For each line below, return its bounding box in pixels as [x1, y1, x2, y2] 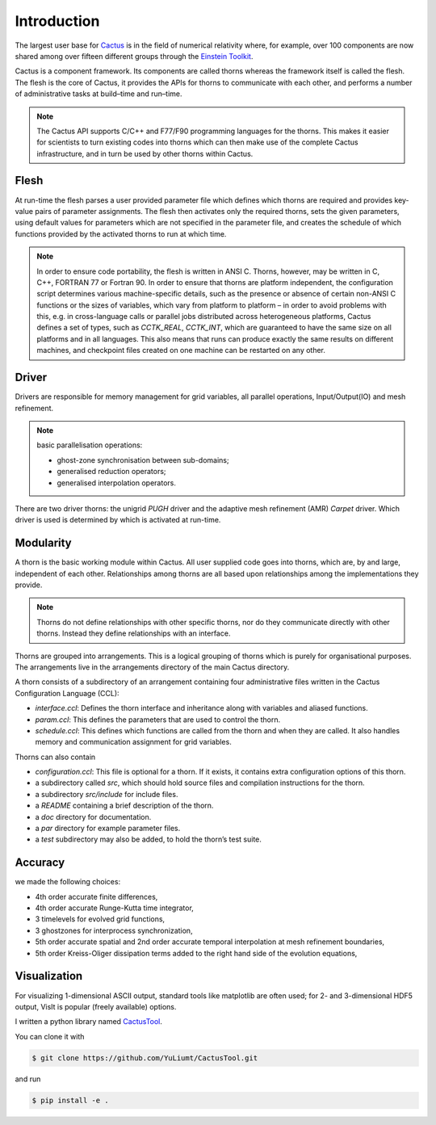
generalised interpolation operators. [57, 477, 177, 488]
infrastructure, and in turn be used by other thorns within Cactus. [36, 149, 254, 158]
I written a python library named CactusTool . [15, 1017, 163, 1026]
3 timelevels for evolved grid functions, [35, 914, 166, 924]
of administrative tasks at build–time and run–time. [15, 89, 182, 99]
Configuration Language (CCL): [15, 688, 120, 698]
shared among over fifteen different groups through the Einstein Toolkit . [15, 51, 254, 61]
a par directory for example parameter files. [35, 824, 181, 833]
